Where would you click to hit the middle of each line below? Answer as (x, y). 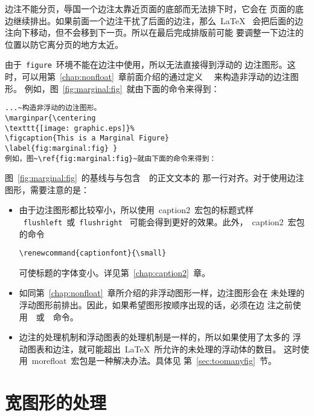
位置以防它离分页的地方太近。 (64, 44)
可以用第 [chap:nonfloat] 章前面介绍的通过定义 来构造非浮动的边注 (156, 77)
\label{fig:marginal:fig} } (61, 148)
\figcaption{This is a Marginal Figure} (87, 138)
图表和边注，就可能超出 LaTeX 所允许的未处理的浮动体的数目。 (154, 348)
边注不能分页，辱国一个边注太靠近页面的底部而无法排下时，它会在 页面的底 (154, 8)
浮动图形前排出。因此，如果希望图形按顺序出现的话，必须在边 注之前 (156, 305)
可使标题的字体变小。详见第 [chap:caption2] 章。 (114, 272)
